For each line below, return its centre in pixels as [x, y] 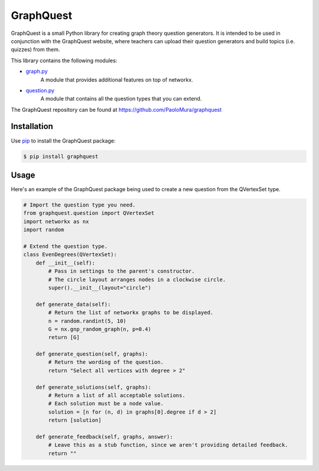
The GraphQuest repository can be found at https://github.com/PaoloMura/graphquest [116, 109]
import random [44, 230]
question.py [40, 90]
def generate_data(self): [73, 304]
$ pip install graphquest [61, 156]
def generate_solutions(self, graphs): [94, 387]
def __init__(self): [66, 263]
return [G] [64, 338]
